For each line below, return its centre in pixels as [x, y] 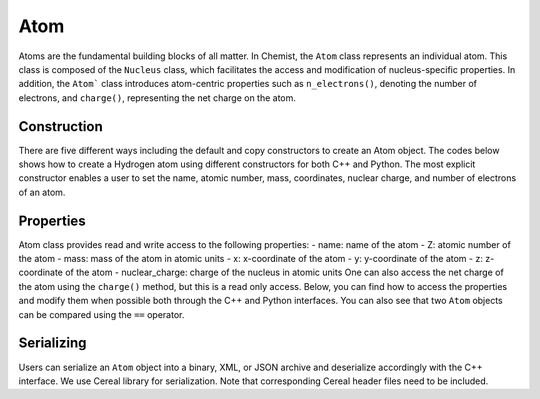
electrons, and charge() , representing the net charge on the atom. [157, 97]
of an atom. [42, 192]
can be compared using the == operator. [101, 314]
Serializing [52, 343]
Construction [61, 126]
